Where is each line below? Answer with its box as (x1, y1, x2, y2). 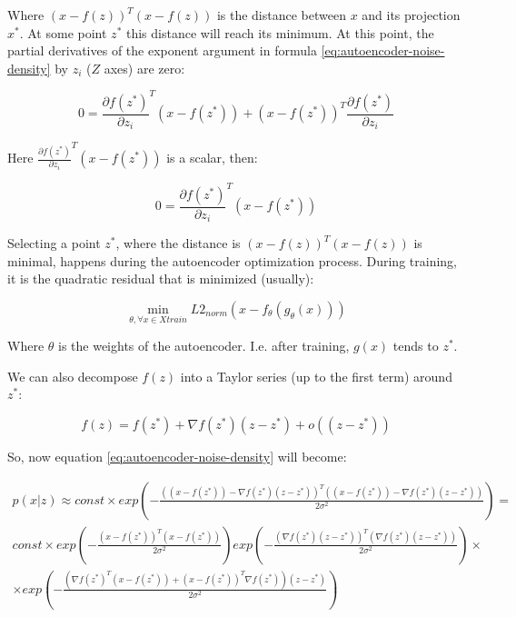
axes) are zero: (104, 58, 185, 77)
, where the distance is (115, 234, 241, 253)
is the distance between (216, 5, 346, 24)
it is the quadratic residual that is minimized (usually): (7, 269, 314, 288)
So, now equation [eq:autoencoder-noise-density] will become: (7, 446, 347, 465)
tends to (392, 336, 439, 355)
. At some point (19, 23, 107, 42)
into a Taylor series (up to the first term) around (180, 366, 452, 385)
